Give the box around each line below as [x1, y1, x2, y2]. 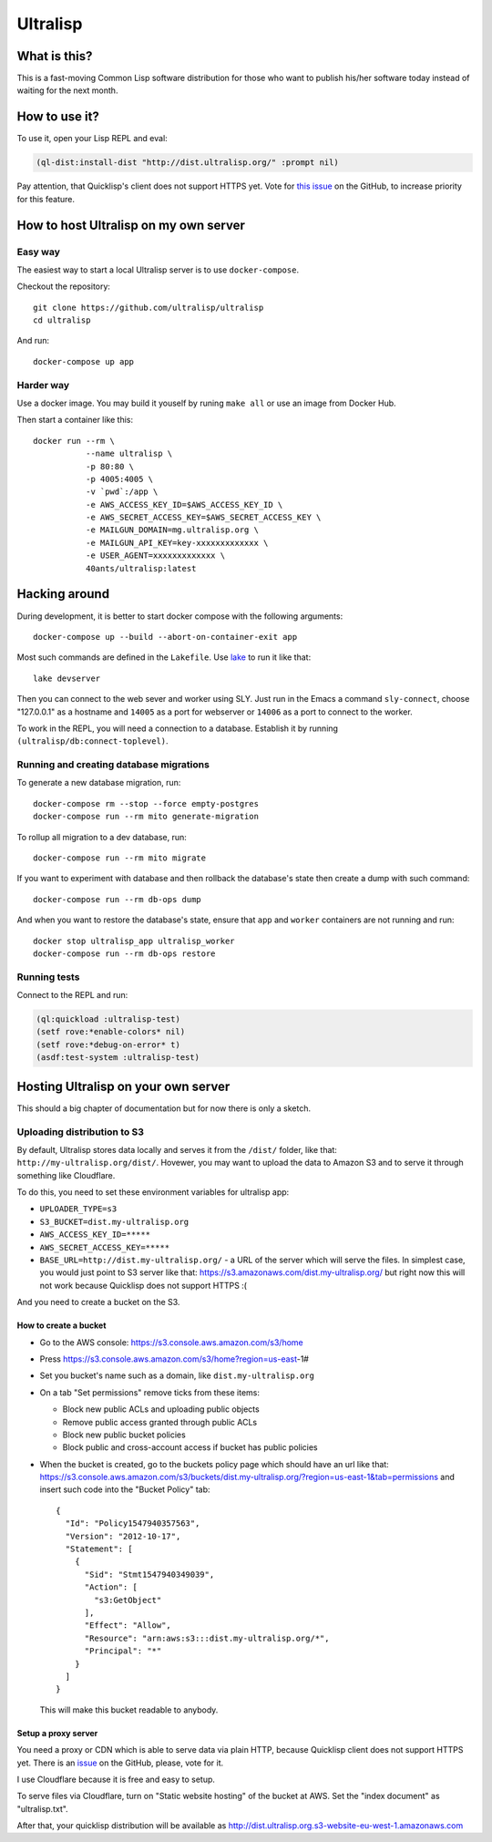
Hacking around [16, 586, 109, 602]
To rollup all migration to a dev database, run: [16, 831, 187, 842]
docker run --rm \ [33, 436, 116, 446]
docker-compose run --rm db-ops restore [33, 948, 216, 959]
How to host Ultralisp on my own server [16, 217, 245, 232]
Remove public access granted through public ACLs [62, 1416, 258, 1427]
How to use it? [16, 109, 99, 125]
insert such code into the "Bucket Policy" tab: [39, 1484, 210, 1495]
